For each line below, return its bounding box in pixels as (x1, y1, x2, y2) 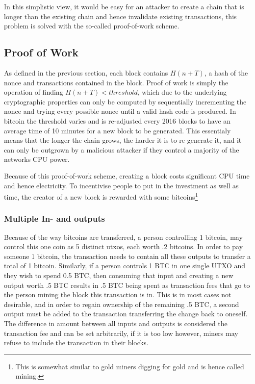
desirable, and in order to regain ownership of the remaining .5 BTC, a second (4, 299, 239, 309)
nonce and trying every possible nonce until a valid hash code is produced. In (4, 106, 236, 116)
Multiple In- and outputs (4, 212, 105, 225)
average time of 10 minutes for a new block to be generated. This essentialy (4, 125, 231, 135)
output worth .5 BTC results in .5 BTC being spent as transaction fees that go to (4, 280, 250, 290)
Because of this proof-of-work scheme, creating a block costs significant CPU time (4, 170, 250, 180)
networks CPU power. (4, 154, 70, 164)
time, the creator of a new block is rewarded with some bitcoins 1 (4, 190, 198, 202)
